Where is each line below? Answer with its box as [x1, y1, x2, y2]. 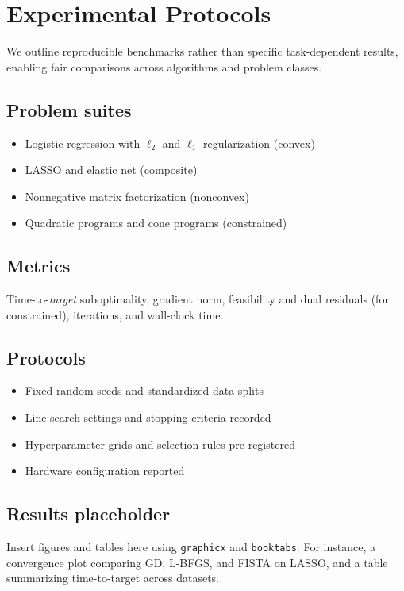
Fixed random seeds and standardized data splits [25, 382, 264, 399]
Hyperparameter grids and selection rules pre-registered [25, 435, 295, 452]
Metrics [6, 253, 71, 278]
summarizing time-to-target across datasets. [6, 570, 220, 586]
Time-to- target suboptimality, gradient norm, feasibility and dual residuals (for [6, 291, 389, 307]
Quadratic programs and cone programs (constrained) [25, 214, 287, 231]
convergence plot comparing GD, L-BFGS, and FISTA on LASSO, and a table [6, 554, 388, 570]
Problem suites [6, 97, 132, 122]
